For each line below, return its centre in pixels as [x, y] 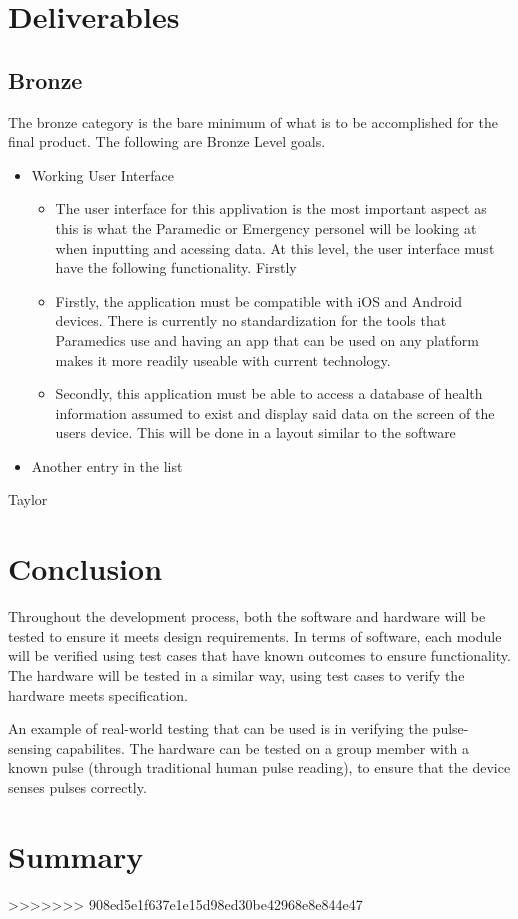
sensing [30, 747]
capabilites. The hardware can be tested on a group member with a [262, 747]
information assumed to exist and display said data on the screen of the [275, 412]
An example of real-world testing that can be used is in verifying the [218, 728]
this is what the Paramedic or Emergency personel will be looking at [266, 227]
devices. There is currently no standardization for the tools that [251, 320]
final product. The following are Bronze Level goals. [167, 141]
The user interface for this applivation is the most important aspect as [271, 208]
